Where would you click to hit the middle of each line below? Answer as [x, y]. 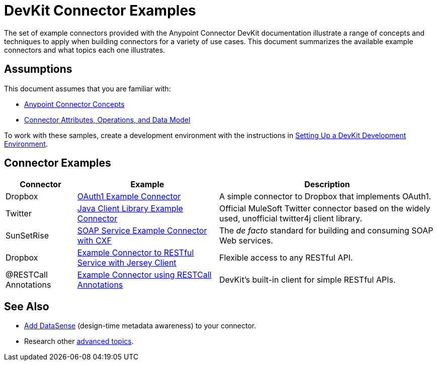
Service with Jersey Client [127, 263]
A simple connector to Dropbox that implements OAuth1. [325, 197]
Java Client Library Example [130, 209]
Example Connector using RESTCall [144, 275]
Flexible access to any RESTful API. [286, 258]
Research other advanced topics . [79, 341]
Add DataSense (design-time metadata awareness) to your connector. [140, 326]
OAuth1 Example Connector [129, 197]
